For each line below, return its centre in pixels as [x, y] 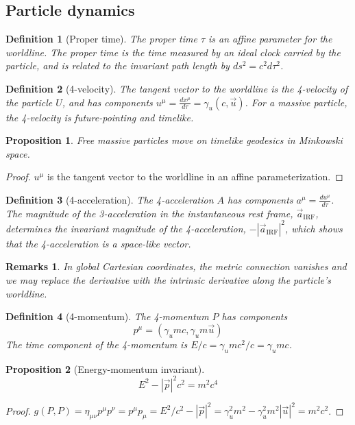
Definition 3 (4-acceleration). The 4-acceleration [110, 199]
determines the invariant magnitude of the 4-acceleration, [126, 228]
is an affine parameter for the [270, 39]
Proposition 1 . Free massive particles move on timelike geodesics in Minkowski [174, 140]
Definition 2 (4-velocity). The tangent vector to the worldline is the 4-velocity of [177, 88]
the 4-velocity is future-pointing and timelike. [100, 117]
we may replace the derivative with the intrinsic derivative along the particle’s [169, 280]
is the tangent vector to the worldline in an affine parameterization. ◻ [195, 177]
